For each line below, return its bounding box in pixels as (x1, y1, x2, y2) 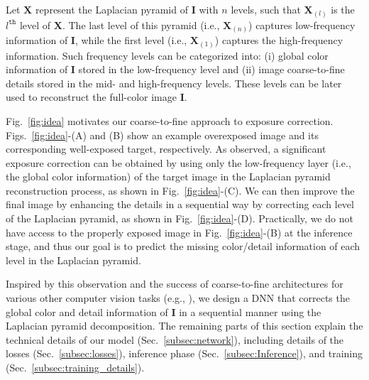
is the (331, 2, 355, 16)
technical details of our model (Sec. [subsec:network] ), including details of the (6, 332, 344, 347)
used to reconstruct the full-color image (6, 89, 177, 104)
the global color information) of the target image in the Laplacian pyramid (6, 169, 331, 184)
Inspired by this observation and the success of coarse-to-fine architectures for (6, 276, 343, 291)
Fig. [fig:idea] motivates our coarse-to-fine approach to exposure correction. (6, 113, 334, 128)
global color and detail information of (6, 304, 168, 319)
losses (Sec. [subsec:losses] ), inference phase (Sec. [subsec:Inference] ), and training (6, 346, 363, 361)
